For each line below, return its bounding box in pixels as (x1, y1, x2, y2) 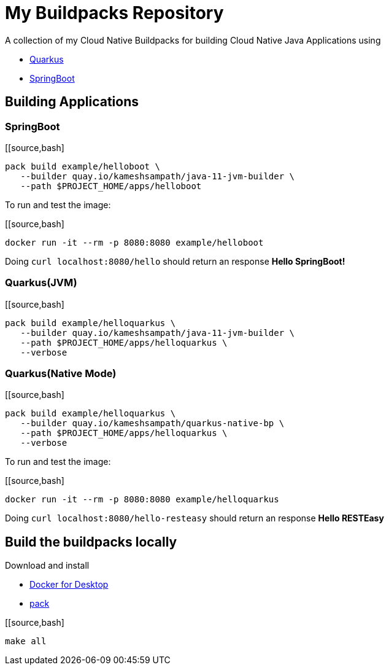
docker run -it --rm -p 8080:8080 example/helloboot (5, 237, 264, 247)
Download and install (5, 560, 90, 571)
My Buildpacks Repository (5, 2, 224, 23)
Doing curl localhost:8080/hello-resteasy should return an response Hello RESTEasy (5, 513, 384, 524)
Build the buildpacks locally (5, 534, 177, 550)
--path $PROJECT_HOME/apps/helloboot (20, 181, 202, 191)
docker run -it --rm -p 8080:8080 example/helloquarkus (5, 494, 279, 505)
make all (5, 636, 47, 647)
